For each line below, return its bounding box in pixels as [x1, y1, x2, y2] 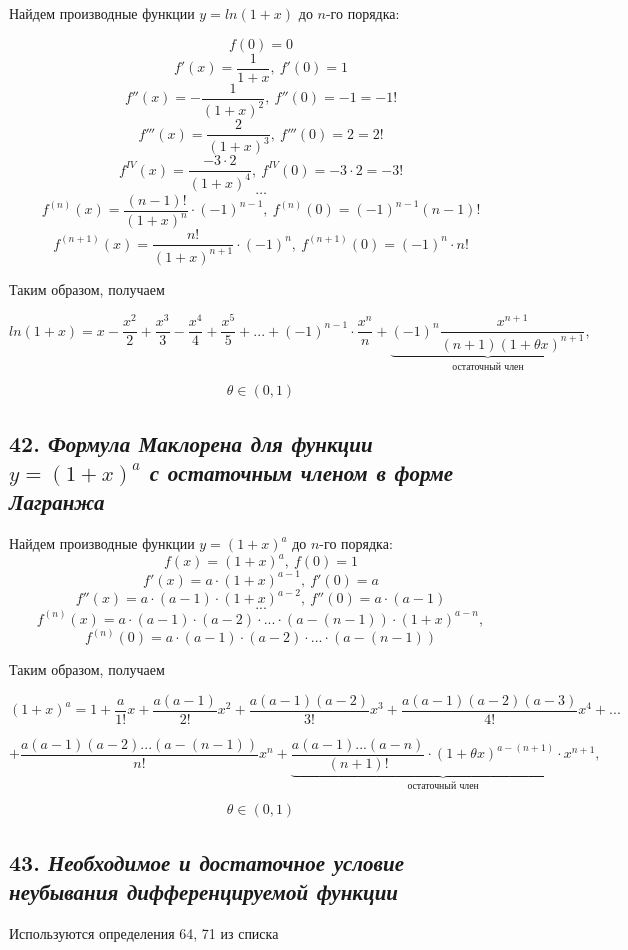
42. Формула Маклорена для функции [9, 427, 373, 458]
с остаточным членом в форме [149, 456, 454, 487]
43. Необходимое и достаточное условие [9, 846, 404, 877]
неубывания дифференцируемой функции [9, 876, 399, 907]
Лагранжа [9, 486, 105, 517]
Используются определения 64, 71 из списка [9, 922, 279, 943]
